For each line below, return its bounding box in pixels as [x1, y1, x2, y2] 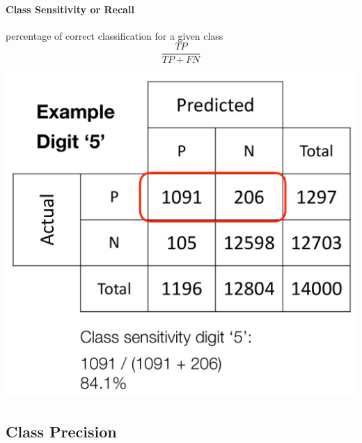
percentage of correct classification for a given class [6, 28, 223, 43]
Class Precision [6, 420, 117, 442]
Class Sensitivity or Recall [6, 1, 134, 16]
